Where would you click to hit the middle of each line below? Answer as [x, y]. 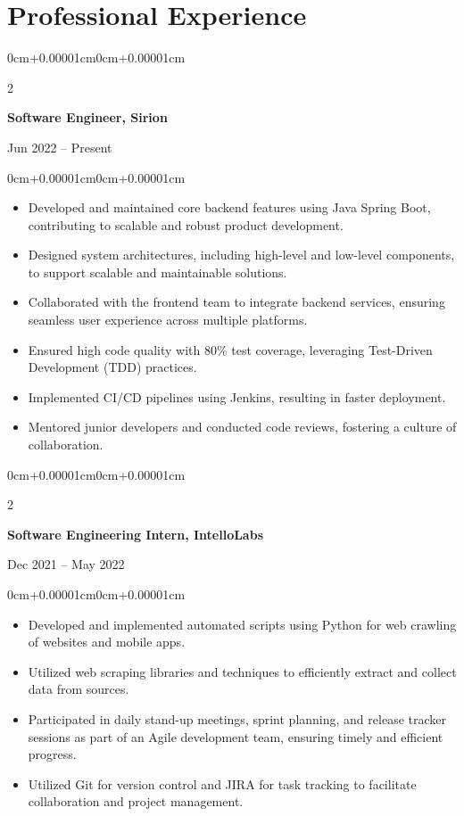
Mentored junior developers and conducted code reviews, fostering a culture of [242, 427]
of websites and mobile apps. [107, 642]
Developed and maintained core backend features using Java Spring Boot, [229, 207]
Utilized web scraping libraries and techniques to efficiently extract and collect [242, 671]
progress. [52, 754]
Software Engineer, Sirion [87, 117]
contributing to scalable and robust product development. [186, 224]
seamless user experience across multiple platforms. [168, 320]
